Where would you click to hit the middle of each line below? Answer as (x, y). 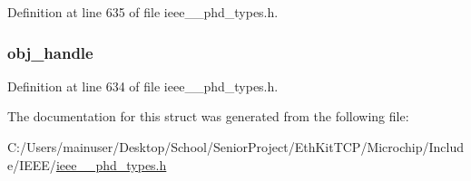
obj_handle (50, 52)
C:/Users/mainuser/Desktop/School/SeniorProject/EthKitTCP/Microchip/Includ (236, 147)
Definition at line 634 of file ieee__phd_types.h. (143, 86)
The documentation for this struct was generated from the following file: (208, 116)
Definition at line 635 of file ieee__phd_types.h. (143, 12)
